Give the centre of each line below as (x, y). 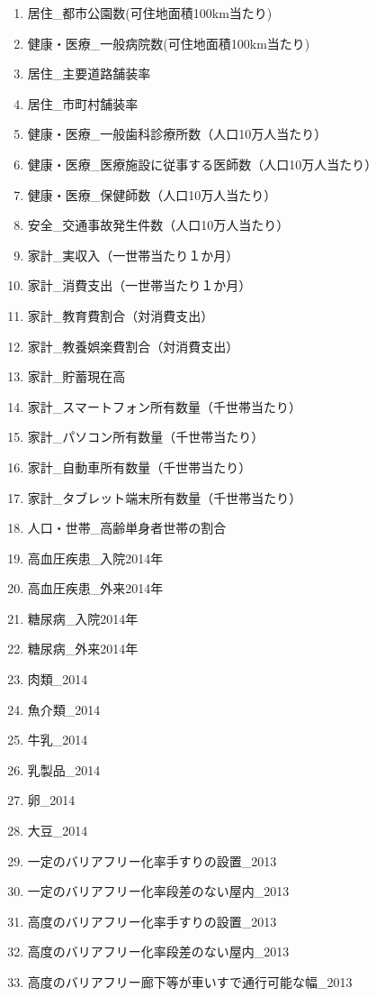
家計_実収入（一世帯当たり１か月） (133, 255)
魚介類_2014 (64, 709)
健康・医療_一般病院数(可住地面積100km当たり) (169, 43)
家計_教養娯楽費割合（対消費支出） (133, 346)
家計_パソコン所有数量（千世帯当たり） (146, 437)
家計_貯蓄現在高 (76, 376)
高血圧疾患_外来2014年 (95, 588)
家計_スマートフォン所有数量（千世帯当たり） (164, 406)
